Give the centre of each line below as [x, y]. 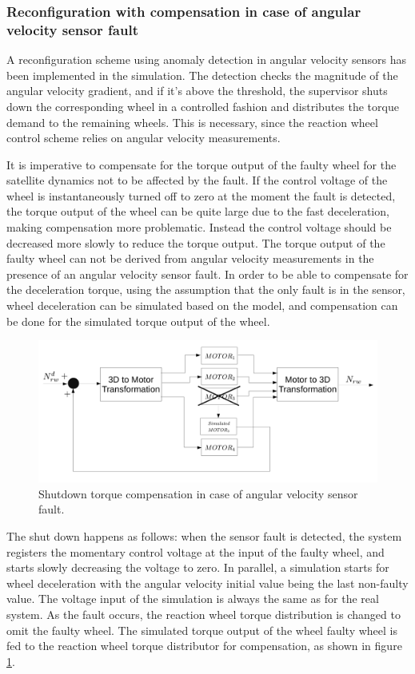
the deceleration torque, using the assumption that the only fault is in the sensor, [206, 289]
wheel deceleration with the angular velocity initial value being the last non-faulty [207, 583]
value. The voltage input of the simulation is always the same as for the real [193, 599]
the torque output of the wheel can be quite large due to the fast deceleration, [198, 211]
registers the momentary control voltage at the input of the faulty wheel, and [196, 551]
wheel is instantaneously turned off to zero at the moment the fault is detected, [201, 195]
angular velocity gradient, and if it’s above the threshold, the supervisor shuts [197, 91]
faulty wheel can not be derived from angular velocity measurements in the [190, 258]
